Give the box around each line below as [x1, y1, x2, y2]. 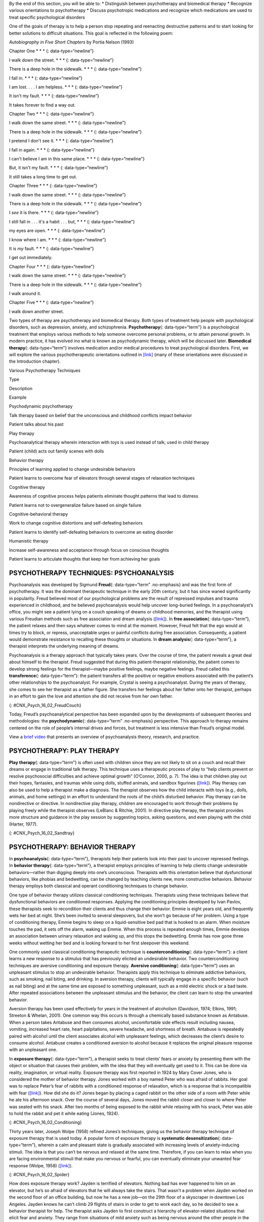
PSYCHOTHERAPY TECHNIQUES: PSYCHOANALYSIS [9, 568, 174, 577]
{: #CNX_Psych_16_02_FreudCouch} [9, 702, 82, 708]
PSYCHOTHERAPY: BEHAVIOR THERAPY [9, 843, 136, 851]
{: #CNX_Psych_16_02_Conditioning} [9, 1119, 82, 1125]
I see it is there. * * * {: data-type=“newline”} [9, 210, 99, 216]
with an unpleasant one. [9, 1047, 58, 1053]
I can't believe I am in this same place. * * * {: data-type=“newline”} [9, 156, 145, 162]
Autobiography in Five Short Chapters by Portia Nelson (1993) [9, 39, 134, 45]
